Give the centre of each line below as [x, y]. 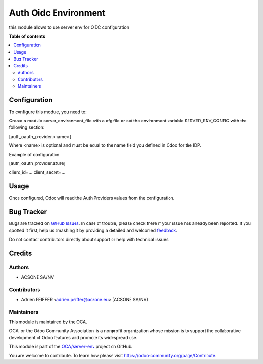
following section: [27, 127]
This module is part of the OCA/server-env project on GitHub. [71, 346]
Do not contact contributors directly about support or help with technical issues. [89, 239]
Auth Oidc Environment [57, 13]
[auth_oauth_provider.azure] [37, 163]
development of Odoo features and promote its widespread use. [73, 338]
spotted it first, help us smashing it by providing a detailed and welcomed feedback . [93, 230]
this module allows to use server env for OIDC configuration [69, 27]
